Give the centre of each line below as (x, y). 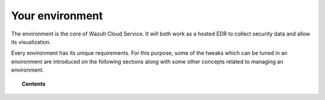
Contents (34, 84)
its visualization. (31, 42)
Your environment (57, 16)
